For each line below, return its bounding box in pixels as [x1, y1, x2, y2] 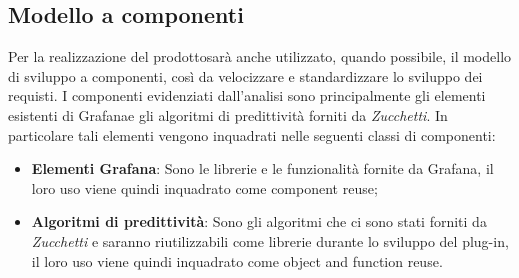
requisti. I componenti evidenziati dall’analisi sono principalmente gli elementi [8, 85, 486, 106]
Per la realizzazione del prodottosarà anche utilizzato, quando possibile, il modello [8, 46, 512, 67]
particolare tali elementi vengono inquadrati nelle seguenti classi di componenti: [8, 124, 496, 145]
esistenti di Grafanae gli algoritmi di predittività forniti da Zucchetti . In [8, 104, 448, 125]
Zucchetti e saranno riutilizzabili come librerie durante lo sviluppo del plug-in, [31, 230, 509, 251]
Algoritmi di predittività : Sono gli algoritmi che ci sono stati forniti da [31, 211, 487, 232]
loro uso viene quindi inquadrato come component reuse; [31, 177, 378, 198]
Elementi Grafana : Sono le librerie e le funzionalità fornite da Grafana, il [31, 158, 494, 179]
